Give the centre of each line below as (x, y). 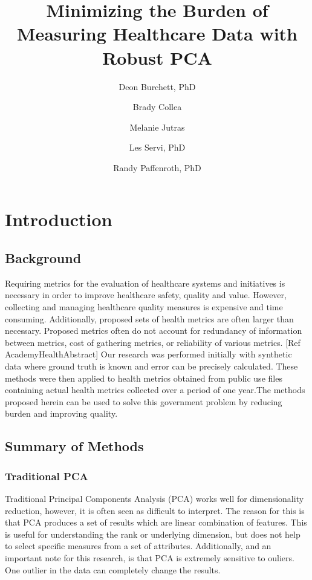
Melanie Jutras (157, 127)
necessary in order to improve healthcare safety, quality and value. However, (146, 295)
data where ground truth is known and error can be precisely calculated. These (151, 366)
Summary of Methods (74, 446)
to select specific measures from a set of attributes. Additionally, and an (138, 546)
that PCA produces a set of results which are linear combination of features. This (156, 522)
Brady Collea (157, 107)
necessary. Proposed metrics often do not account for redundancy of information (154, 331)
